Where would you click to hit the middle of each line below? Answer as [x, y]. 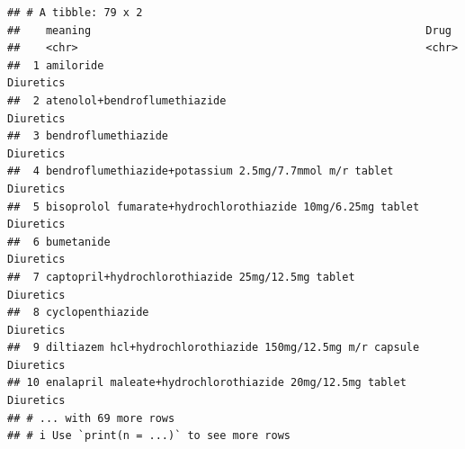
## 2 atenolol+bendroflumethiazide [117, 100]
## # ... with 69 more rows [91, 418]
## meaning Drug [229, 30]
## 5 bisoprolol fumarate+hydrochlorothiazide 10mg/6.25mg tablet [214, 207]
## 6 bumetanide [59, 242]
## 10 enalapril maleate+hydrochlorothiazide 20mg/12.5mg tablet [207, 383]
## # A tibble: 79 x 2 [75, 13]
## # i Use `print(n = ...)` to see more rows [149, 436]
